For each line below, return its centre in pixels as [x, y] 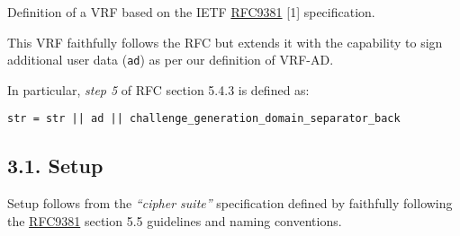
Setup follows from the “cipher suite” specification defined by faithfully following [230, 203]
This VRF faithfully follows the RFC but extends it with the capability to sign [225, 42]
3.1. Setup [55, 166]
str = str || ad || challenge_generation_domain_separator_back [204, 119]
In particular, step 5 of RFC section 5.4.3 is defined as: [158, 89]
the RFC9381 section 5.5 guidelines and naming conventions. [175, 220]
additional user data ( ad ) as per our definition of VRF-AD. [171, 60]
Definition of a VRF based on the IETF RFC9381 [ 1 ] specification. [191, 12]
